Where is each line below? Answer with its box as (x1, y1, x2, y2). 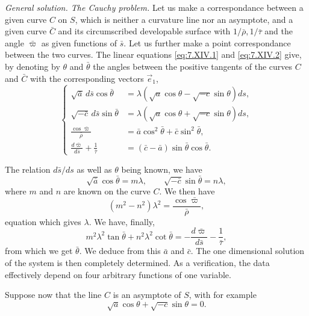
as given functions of (41, 36, 117, 49)
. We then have (159, 184, 215, 197)
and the (264, 25, 293, 37)
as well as (76, 163, 112, 175)
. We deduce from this (79, 244, 161, 257)
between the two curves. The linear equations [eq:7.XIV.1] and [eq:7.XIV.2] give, (5, 48, 302, 61)
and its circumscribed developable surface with (58, 25, 231, 37)
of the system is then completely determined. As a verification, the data (5, 256, 270, 269)
